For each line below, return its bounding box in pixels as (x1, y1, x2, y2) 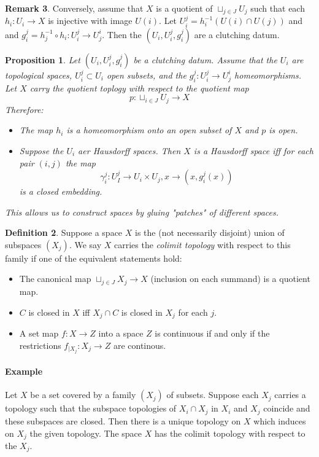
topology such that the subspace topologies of (5, 402, 177, 415)
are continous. (113, 338, 166, 351)
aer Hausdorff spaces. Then (78, 144, 181, 157)
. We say (69, 238, 102, 251)
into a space (98, 326, 144, 339)
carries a (274, 388, 306, 401)
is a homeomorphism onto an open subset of (66, 123, 232, 136)
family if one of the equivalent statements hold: (5, 251, 182, 264)
